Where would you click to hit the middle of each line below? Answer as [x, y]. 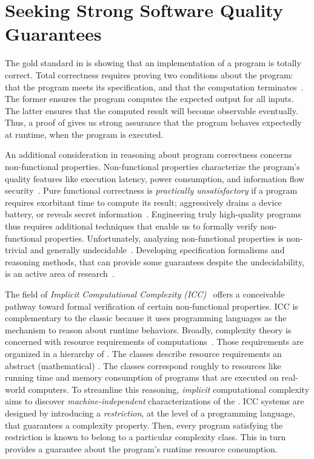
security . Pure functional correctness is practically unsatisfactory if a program [151, 190]
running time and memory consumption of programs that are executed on [142, 377]
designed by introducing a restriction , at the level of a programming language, [150, 413]
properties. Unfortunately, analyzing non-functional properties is [164, 238]
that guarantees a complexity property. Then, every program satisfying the [144, 425]
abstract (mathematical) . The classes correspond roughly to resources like [143, 365]
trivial [16, 250]
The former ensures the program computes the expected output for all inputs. [149, 99]
